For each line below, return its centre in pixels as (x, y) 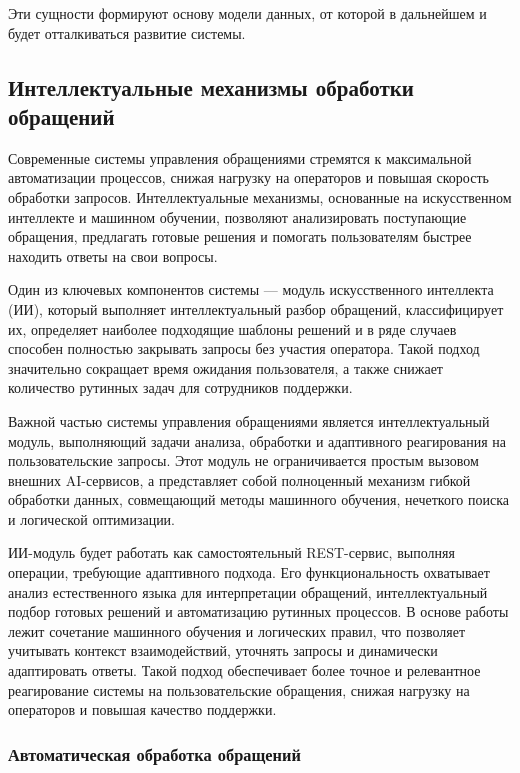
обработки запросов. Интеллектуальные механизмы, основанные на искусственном (260, 196)
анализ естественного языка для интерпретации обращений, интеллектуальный (248, 591)
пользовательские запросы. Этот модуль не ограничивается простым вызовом (243, 460)
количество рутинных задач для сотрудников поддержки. (180, 387)
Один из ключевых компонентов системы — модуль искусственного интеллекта (251, 289)
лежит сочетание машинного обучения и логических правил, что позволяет (237, 630)
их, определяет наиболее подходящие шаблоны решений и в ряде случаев (232, 328)
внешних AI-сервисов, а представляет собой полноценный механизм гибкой (239, 479)
